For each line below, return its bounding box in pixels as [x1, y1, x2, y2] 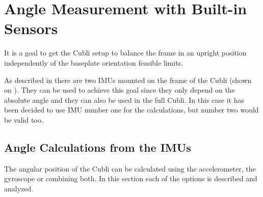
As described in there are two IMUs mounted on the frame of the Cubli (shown [4, 74, 252, 85]
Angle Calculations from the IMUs [4, 139, 191, 155]
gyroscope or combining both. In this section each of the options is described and [4, 173, 257, 184]
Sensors [4, 18, 58, 39]
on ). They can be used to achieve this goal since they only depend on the [4, 85, 235, 95]
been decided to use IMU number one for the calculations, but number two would [4, 104, 259, 115]
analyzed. [4, 183, 34, 193]
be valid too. [4, 114, 43, 125]
